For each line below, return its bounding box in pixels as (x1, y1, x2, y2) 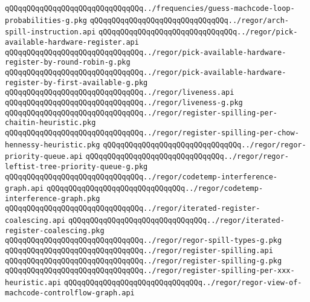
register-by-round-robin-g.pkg (5, 58, 131, 67)
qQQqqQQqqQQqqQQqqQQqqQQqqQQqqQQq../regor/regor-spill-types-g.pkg (5, 236, 282, 245)
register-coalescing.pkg (5, 226, 105, 235)
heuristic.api (5, 278, 62, 288)
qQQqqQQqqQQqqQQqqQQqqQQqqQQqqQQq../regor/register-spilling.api (5, 246, 273, 255)
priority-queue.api (5, 152, 83, 161)
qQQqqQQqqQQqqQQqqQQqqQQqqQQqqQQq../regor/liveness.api (5, 88, 234, 97)
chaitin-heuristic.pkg (5, 118, 96, 127)
